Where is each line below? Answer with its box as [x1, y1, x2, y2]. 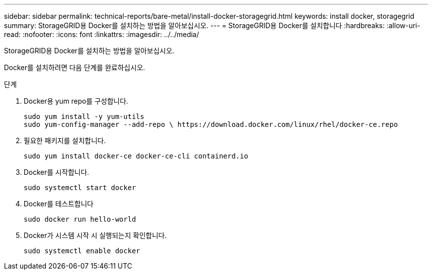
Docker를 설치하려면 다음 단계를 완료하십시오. [4, 63, 145, 72]
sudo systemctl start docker [24, 184, 136, 192]
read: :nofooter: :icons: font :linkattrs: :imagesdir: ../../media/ [4, 30, 199, 39]
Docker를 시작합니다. [24, 168, 89, 176]
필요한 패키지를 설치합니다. [24, 136, 106, 145]
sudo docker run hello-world [24, 215, 136, 223]
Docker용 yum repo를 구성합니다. [24, 97, 128, 105]
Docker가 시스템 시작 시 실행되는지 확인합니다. [24, 231, 167, 239]
